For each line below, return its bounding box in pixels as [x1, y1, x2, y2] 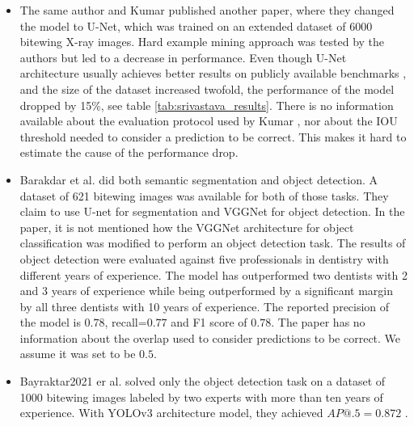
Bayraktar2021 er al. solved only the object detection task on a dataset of [19, 373, 386, 390]
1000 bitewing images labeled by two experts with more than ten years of [19, 388, 383, 405]
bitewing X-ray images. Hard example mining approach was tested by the [19, 33, 385, 50]
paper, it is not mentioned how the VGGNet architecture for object [19, 218, 354, 235]
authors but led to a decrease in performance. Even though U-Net [19, 49, 347, 65]
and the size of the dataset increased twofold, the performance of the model [19, 80, 395, 97]
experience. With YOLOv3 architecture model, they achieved [19, 404, 323, 421]
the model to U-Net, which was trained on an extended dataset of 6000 [19, 17, 373, 34]
